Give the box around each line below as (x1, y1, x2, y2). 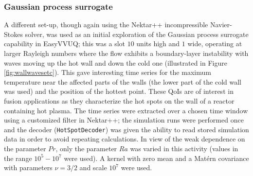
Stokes (4, 29, 23, 39)
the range (4, 153, 32, 163)
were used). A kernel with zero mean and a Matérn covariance (64, 153, 249, 163)
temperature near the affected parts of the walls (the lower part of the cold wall (4, 76, 242, 87)
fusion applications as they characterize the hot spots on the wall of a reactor (4, 95, 235, 106)
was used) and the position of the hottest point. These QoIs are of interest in (4, 86, 234, 96)
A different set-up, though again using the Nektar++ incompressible (4, 19, 208, 30)
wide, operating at (187, 38, 242, 49)
